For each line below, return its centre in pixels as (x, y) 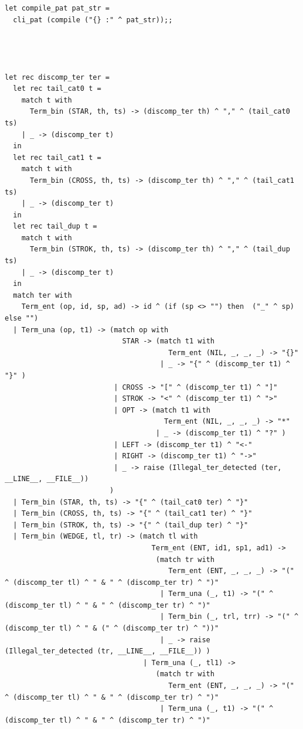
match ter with (42, 295)
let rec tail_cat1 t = (57, 157)
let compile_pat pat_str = (57, 8)
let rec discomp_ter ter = (57, 77)
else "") (22, 318)
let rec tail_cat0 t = (57, 89)
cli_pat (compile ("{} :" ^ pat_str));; (93, 20)
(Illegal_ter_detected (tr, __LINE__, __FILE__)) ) (108, 651)
